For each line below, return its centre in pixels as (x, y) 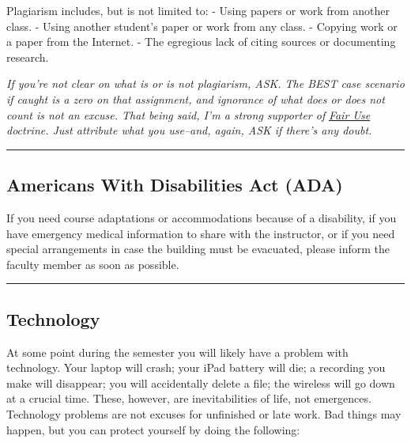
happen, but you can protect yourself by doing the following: (153, 429)
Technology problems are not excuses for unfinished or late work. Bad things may (204, 413)
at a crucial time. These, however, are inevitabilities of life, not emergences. (189, 398)
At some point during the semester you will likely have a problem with (177, 352)
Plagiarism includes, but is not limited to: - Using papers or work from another (198, 10)
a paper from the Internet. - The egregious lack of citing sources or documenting (201, 42)
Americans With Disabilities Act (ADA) (175, 185)
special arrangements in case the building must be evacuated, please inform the (198, 249)
